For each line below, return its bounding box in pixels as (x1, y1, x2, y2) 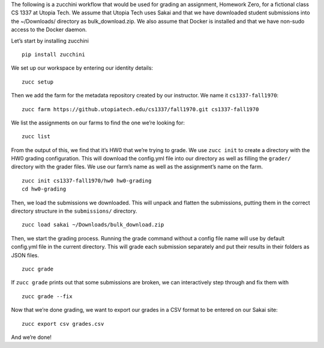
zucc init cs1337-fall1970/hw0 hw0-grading (22, 177, 152, 184)
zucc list (22, 133, 50, 140)
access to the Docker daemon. (11, 26, 87, 33)
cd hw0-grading (22, 186, 67, 192)
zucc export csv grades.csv (22, 320, 104, 327)
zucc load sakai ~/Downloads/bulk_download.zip (22, 221, 164, 228)
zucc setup (22, 78, 54, 85)
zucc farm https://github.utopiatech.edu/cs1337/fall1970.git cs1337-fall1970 (22, 106, 259, 112)
